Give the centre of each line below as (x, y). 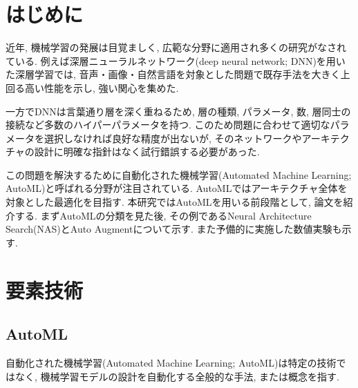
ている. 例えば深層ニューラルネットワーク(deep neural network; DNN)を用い (176, 60)
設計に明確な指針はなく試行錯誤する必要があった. (147, 152)
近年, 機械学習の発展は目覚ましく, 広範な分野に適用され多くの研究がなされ (176, 47)
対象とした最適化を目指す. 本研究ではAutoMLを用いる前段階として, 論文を (175, 202)
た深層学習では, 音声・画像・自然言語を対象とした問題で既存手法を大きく (173, 74)
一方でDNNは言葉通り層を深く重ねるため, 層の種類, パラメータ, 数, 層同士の (178, 111)
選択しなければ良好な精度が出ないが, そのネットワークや (173, 138)
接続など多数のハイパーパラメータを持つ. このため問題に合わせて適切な (168, 125)
